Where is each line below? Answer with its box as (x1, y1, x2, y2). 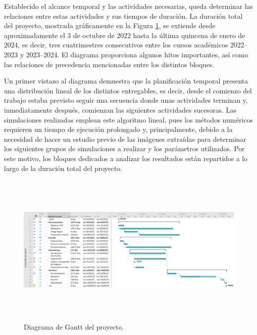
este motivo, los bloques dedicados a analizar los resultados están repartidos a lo (4, 153, 248, 163)
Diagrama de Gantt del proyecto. (24, 322, 124, 332)
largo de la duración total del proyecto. (4, 163, 122, 173)
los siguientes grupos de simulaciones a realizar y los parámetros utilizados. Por (4, 143, 245, 154)
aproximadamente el (4, 30, 65, 40)
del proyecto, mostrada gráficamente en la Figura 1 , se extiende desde (4, 20, 215, 31)
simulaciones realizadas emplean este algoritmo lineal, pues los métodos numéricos (4, 114, 253, 125)
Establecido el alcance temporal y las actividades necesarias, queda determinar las (4, 1, 253, 11)
